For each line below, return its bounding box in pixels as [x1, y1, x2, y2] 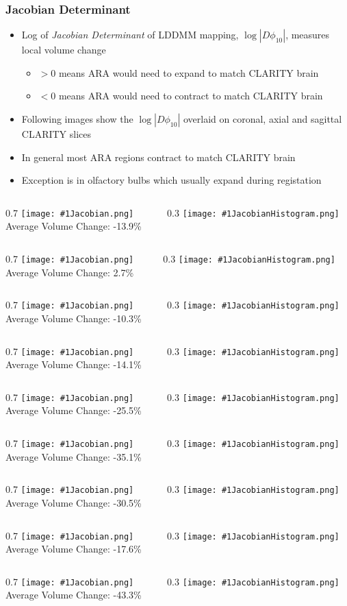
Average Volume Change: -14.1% [5, 357, 142, 372]
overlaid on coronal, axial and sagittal [183, 112, 342, 125]
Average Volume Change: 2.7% [5, 265, 134, 279]
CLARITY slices [21, 127, 92, 141]
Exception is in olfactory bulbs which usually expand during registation [21, 173, 322, 187]
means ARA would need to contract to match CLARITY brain [58, 88, 323, 103]
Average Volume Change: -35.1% [5, 449, 142, 463]
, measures [285, 27, 330, 42]
